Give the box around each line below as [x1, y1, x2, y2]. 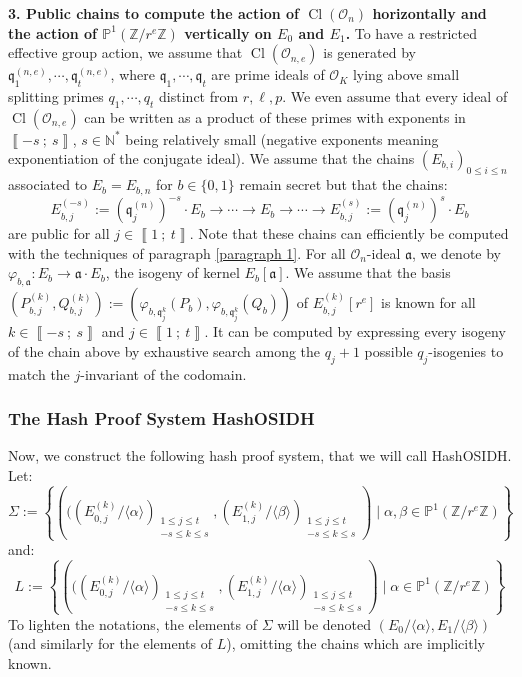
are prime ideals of [211, 64, 325, 85]
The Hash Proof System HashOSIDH [8, 406, 315, 431]
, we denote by [411, 242, 501, 263]
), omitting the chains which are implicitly [226, 633, 485, 654]
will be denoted [277, 613, 372, 634]
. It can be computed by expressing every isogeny [204, 321, 506, 342]
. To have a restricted [345, 22, 478, 43]
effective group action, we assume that [8, 42, 243, 63]
